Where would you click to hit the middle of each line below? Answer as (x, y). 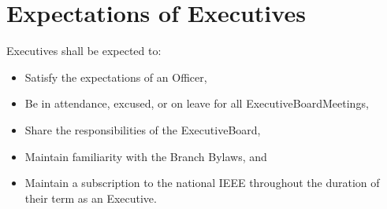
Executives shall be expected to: (84, 51)
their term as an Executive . (91, 198)
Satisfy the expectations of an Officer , (116, 77)
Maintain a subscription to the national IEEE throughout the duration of (202, 183)
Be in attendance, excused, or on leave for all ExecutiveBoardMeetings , (197, 103)
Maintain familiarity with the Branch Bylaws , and (146, 156)
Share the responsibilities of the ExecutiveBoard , (143, 129)
